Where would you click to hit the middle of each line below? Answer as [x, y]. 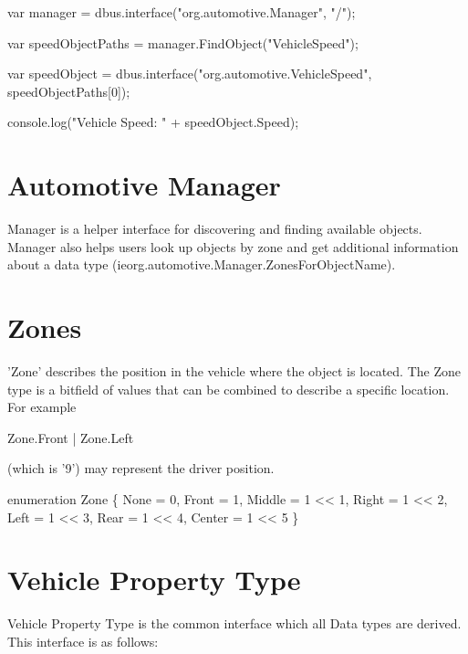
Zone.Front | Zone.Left [71, 437]
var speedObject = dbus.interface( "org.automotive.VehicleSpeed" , [190, 74]
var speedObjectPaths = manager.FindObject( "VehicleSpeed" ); [183, 42]
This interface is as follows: [83, 641]
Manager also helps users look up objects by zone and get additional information [233, 246]
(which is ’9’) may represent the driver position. [141, 468]
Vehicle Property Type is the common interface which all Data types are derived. [234, 623]
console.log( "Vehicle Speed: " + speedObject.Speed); [153, 122]
